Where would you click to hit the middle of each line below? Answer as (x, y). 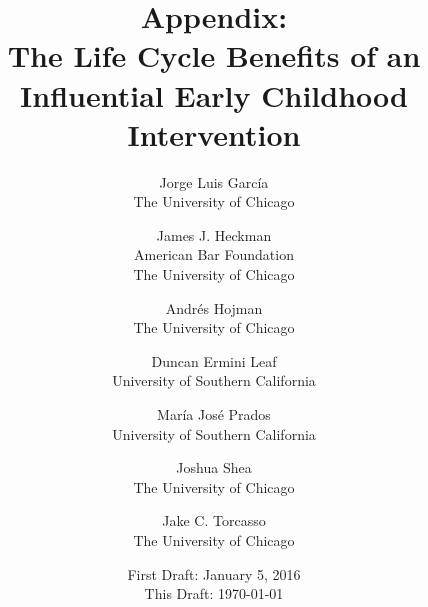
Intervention (214, 133)
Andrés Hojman (214, 307)
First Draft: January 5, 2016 (214, 573)
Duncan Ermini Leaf (214, 360)
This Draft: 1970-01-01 (214, 593)
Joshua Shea (214, 467)
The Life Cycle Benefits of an (214, 55)
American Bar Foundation (214, 254)
